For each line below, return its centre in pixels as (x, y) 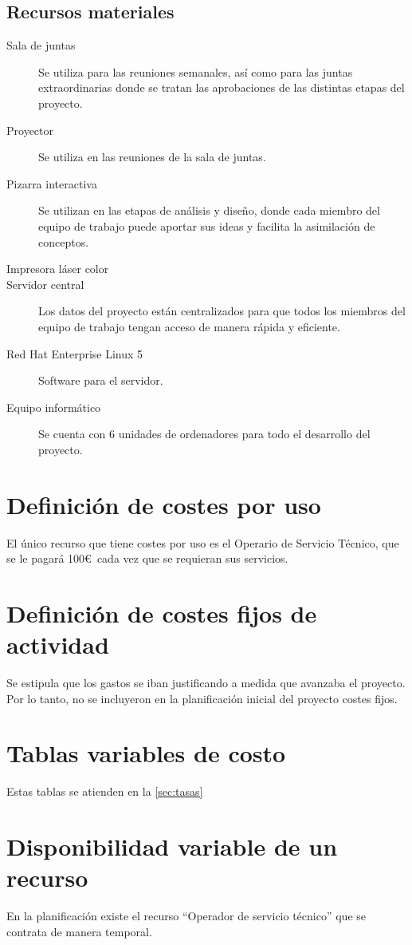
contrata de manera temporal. (79, 931)
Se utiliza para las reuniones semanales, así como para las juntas (196, 71)
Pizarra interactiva (52, 183)
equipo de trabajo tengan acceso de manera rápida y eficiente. (189, 326)
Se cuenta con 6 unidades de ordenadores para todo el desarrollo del (204, 434)
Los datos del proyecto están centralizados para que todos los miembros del (222, 311)
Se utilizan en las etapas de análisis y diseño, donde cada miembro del (209, 210)
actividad (58, 644)
